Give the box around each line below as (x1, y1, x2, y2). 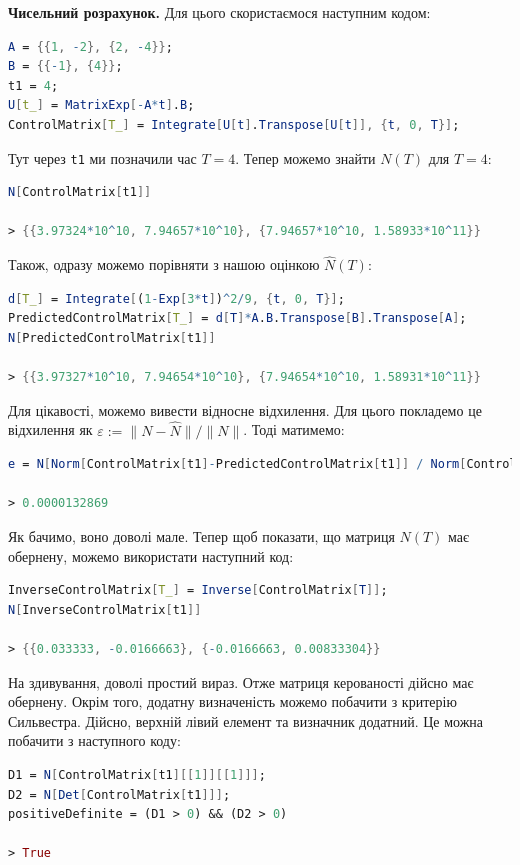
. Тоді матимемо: (243, 419, 345, 440)
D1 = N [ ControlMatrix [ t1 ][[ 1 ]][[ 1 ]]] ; (8, 767, 266, 782)
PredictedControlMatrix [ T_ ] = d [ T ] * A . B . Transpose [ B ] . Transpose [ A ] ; (8, 311, 467, 326)
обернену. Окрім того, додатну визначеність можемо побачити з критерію (8, 691, 457, 712)
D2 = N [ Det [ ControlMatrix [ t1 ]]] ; (8, 787, 231, 802)
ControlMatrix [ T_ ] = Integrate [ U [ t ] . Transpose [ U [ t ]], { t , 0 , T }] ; (8, 117, 460, 132)
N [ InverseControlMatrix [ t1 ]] (8, 602, 202, 617)
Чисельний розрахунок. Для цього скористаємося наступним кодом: (8, 2, 431, 22)
